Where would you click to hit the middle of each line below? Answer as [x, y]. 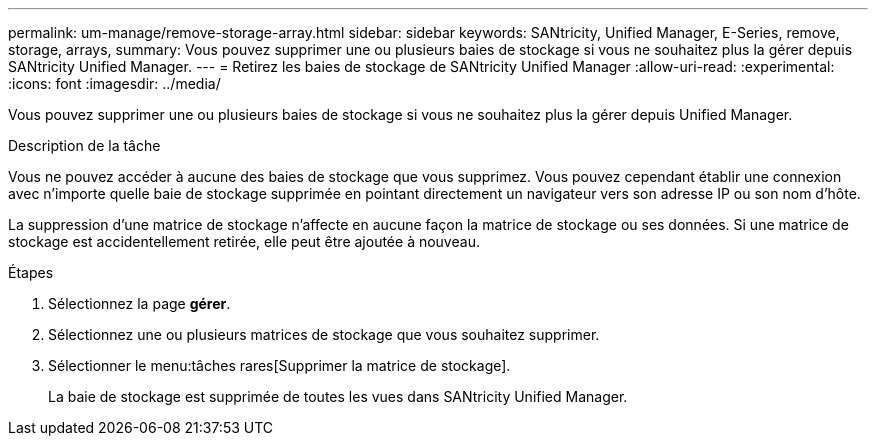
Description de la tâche [84, 145]
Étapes [31, 272]
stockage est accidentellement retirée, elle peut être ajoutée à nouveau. [244, 241]
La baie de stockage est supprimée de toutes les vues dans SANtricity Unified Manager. [338, 396]
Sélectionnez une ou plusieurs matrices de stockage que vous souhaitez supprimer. [324, 334]
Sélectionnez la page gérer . [139, 303]
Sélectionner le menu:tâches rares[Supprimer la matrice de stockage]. [279, 365]
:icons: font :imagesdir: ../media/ [114, 83]
